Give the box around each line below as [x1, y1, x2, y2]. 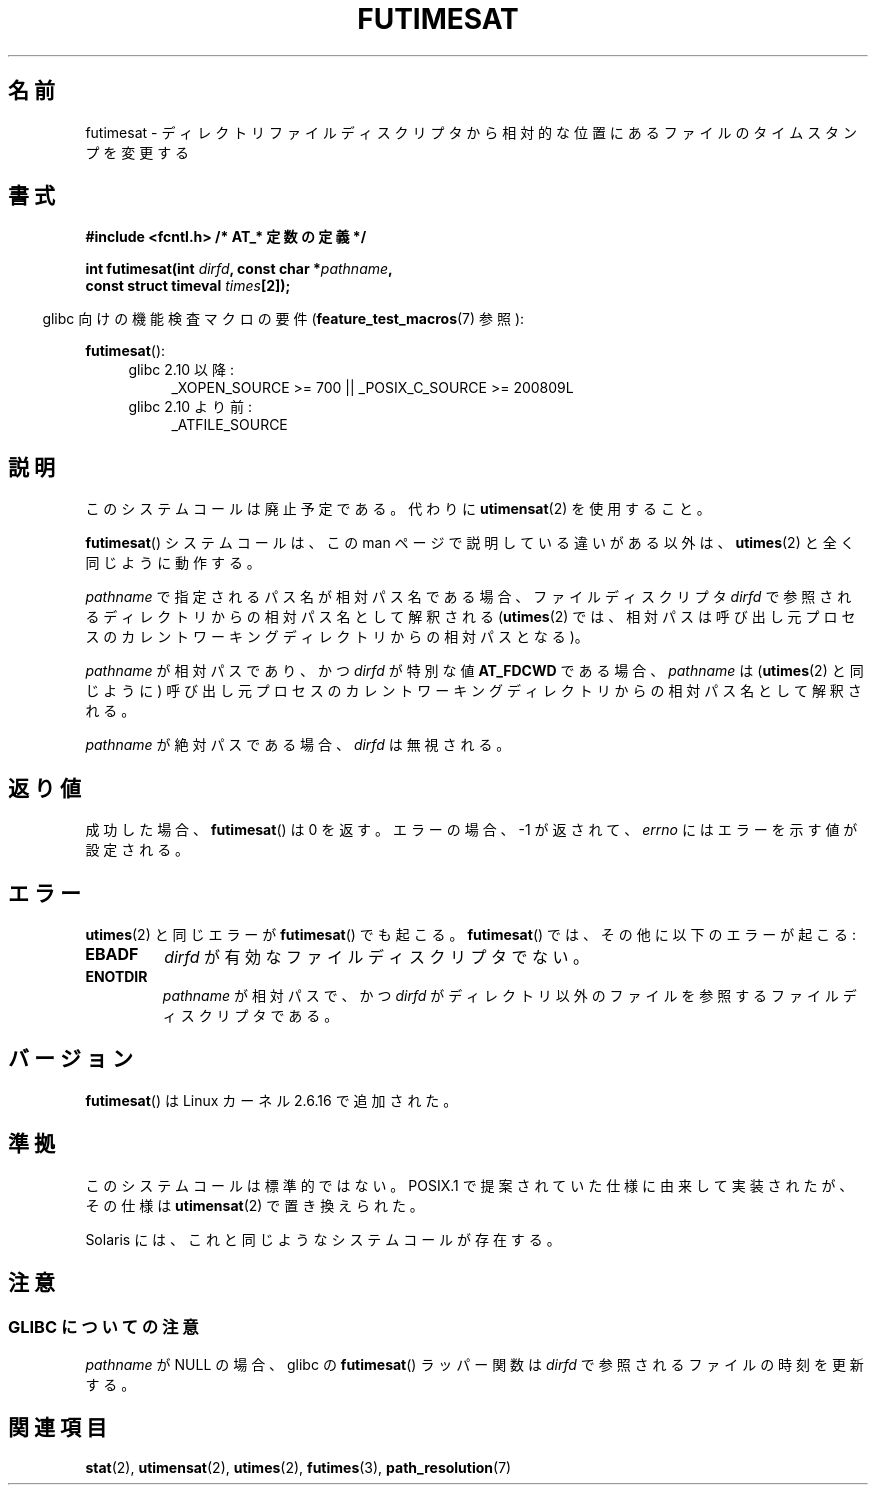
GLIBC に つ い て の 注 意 [8, 1316, 199, 1337]
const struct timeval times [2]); [85, 277, 291, 295]
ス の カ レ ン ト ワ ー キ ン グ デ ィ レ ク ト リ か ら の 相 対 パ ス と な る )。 [85, 628, 589, 646]
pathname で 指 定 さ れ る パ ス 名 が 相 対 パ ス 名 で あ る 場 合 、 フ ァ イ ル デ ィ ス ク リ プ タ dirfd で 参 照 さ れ [85, 588, 852, 606]
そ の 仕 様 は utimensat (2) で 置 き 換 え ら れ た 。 [85, 1196, 424, 1214]
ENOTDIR [85, 967, 148, 985]
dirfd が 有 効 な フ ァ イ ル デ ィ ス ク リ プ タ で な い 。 [164, 946, 589, 967]
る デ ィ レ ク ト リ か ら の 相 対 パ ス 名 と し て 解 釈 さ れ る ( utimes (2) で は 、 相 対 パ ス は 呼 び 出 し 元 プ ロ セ [85, 608, 856, 626]
